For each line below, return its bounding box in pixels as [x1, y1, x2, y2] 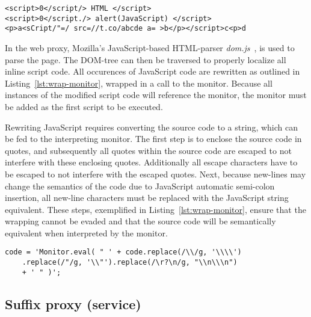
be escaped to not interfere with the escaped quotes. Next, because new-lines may [5, 167, 306, 180]
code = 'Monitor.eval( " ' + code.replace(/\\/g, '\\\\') [5, 248, 242, 257]
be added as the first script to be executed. [5, 100, 163, 112]
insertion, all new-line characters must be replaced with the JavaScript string [5, 191, 289, 204]
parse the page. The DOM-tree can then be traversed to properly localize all [5, 53, 286, 66]
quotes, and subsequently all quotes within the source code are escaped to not [5, 144, 292, 156]
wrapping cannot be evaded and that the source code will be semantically [5, 215, 276, 227]
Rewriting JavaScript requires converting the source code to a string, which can [5, 120, 298, 133]
